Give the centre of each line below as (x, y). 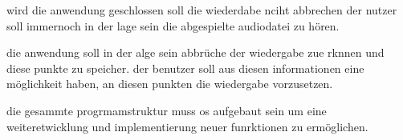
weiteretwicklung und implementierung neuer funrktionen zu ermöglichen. (187, 126)
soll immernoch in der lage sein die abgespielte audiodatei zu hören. (173, 25)
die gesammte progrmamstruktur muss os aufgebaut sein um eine (167, 110)
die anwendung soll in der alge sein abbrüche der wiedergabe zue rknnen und (195, 52)
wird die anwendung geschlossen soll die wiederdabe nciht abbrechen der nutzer (202, 10)
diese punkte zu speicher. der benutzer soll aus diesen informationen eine (185, 68)
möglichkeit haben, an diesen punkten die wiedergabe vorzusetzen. (170, 84)
